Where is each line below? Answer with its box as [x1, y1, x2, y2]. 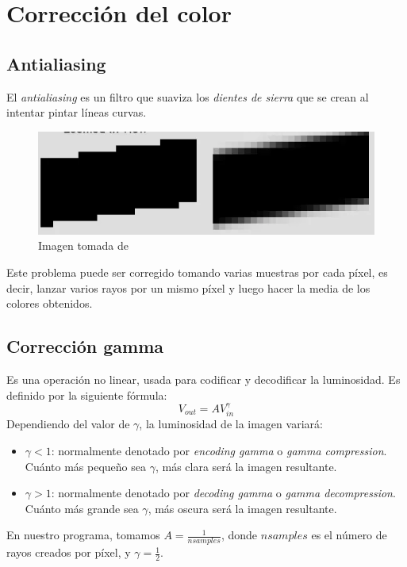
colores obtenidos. [6, 295, 93, 312]
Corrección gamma [6, 334, 163, 358]
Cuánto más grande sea [25, 500, 139, 516]
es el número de [311, 527, 387, 543]
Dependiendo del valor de [6, 416, 130, 432]
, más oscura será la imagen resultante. [148, 500, 337, 516]
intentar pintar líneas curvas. [6, 104, 147, 121]
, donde [221, 527, 258, 543]
